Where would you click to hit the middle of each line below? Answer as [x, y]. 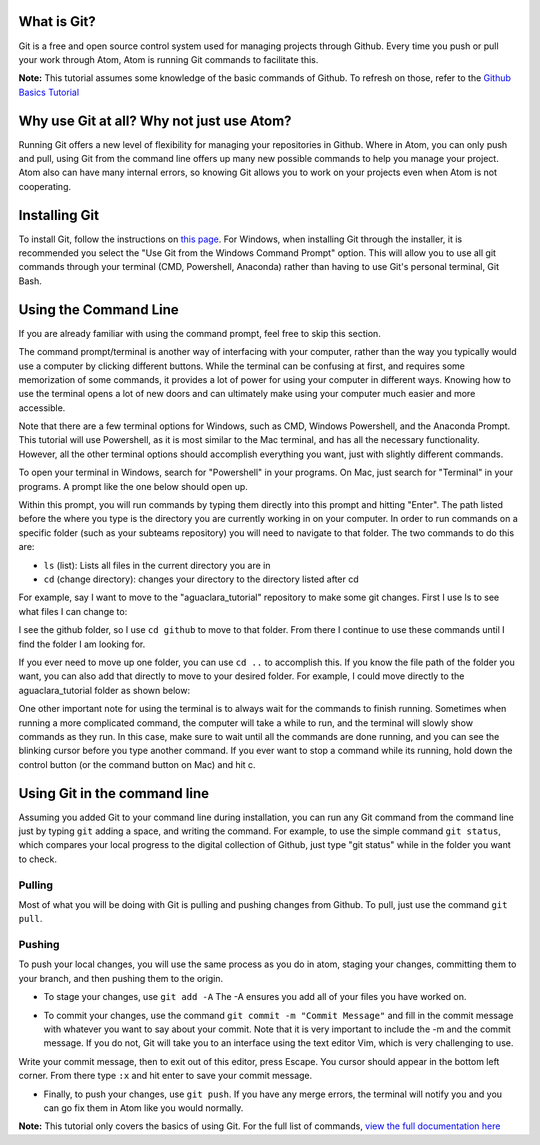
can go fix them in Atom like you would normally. [143, 1107]
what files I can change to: [73, 611]
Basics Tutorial [49, 92]
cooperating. [45, 186]
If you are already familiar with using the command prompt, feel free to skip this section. [200, 333]
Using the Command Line [98, 309]
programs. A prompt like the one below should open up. [133, 486]
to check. [37, 859]
